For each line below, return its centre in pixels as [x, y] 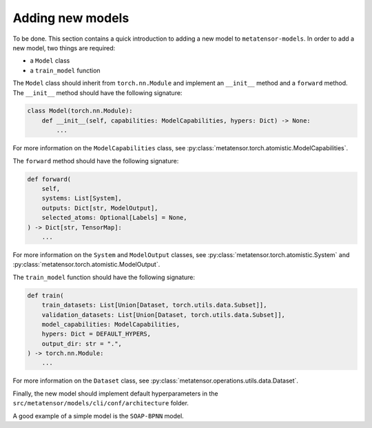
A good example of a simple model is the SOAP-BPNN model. [98, 416]
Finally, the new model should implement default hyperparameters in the [115, 394]
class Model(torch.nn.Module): [80, 111]
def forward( [49, 179]
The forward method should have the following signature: [96, 161]
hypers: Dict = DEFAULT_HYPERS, [96, 334]
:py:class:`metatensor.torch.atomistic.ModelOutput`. [86, 265]
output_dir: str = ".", [82, 344]
